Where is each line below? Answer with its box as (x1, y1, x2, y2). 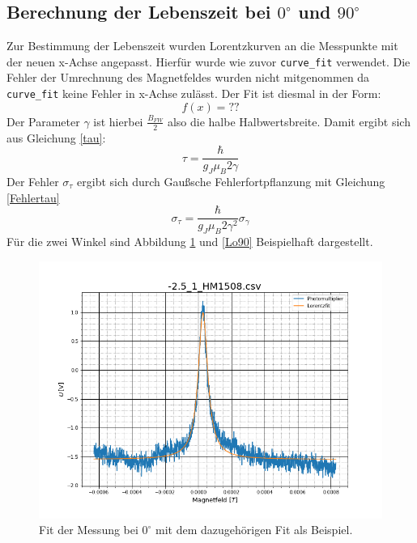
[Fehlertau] (6, 189, 60, 206)
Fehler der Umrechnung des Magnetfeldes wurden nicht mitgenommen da (6, 69, 370, 86)
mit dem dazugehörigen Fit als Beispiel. (155, 521, 353, 538)
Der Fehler (6, 172, 59, 189)
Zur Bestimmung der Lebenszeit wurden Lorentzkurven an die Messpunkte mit (6, 37, 398, 54)
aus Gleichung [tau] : (6, 129, 106, 146)
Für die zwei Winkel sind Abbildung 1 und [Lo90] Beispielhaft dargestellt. (6, 233, 373, 250)
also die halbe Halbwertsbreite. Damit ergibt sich (167, 112, 411, 129)
